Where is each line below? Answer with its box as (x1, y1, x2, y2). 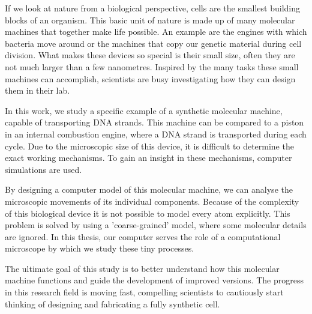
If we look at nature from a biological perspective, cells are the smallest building (5, 2, 300, 14)
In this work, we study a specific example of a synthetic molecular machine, (5, 104, 283, 116)
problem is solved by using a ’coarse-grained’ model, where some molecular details (5, 219, 307, 231)
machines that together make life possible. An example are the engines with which (5, 25, 307, 38)
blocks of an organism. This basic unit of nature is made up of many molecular (5, 13, 295, 26)
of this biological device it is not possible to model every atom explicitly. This (5, 207, 290, 219)
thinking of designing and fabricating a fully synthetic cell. (5, 297, 220, 310)
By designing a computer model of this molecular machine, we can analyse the (5, 183, 293, 196)
